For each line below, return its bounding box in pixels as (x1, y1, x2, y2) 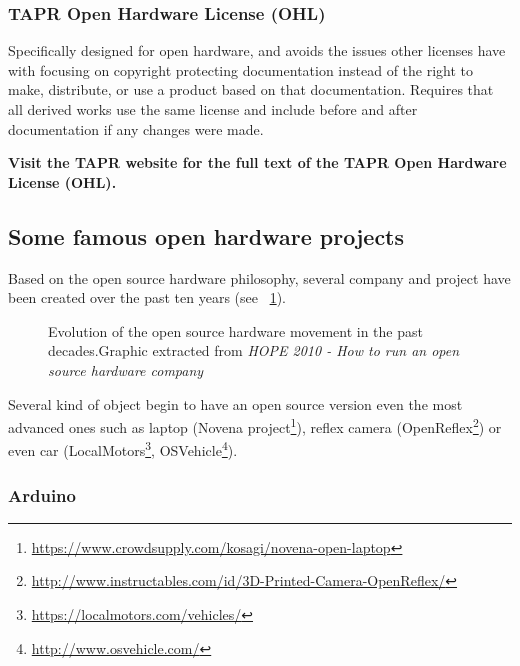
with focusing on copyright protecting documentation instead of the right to (8, 59, 474, 80)
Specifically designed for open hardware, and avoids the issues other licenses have (8, 40, 506, 61)
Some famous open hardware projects (8, 220, 405, 251)
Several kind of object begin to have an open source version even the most (8, 393, 463, 414)
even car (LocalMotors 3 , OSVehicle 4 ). (8, 437, 238, 461)
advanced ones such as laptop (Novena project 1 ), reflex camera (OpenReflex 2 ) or (8, 414, 502, 437)
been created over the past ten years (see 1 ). (8, 287, 286, 308)
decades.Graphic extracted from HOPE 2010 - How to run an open (48, 340, 460, 361)
